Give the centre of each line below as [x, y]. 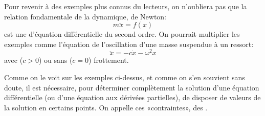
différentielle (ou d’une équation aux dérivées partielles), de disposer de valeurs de [132, 97]
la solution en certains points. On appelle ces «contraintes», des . [106, 107]
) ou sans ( [56, 60]
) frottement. [109, 60]
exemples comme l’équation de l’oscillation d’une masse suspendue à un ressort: [129, 44]
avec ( [14, 60]
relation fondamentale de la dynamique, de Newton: [85, 16]
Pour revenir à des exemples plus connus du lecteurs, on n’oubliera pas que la [126, 6]
